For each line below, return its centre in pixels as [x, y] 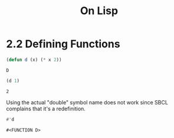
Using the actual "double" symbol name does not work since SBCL [87, 102]
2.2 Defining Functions [63, 44]
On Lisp [99, 11]
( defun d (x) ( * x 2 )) [34, 60]
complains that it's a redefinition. [46, 109]
